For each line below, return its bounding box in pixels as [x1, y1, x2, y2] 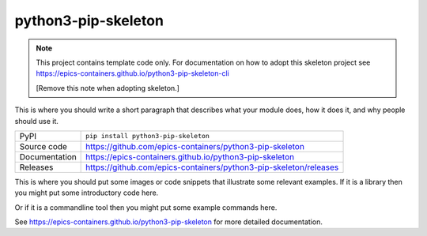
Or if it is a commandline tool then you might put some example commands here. [14, 202, 278, 212]
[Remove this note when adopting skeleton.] [36, 83, 179, 92]
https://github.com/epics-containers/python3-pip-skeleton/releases [85, 162, 339, 173]
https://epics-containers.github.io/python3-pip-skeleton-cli [36, 69, 229, 78]
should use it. [14, 116, 59, 125]
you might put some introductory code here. [14, 188, 159, 197]
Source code [19, 140, 67, 152]
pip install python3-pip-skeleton [85, 132, 210, 140]
